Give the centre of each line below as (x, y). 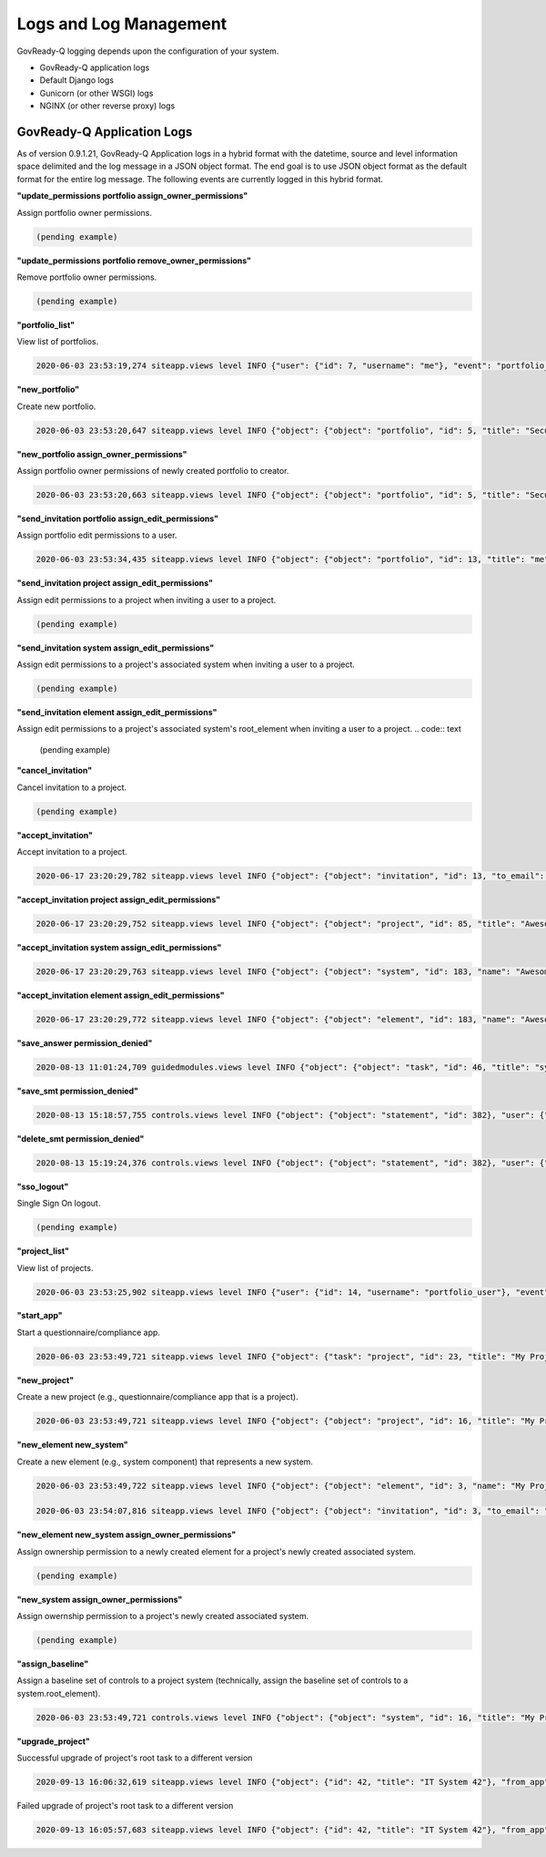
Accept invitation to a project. (72, 851)
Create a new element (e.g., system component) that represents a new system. (165, 1462)
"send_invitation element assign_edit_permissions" (117, 713)
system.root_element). (59, 1693)
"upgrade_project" (54, 1741)
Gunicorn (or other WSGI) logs (96, 93)
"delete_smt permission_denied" (81, 1138)
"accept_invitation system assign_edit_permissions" (119, 947)
